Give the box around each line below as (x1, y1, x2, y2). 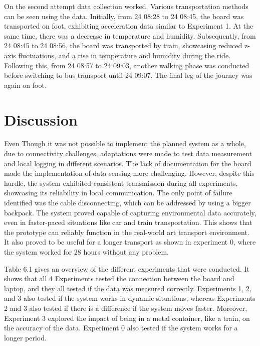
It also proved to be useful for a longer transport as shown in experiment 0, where (4, 237, 256, 247)
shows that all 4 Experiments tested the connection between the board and (4, 273, 234, 284)
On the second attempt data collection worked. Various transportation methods (4, 1, 248, 11)
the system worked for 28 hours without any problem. (4, 247, 169, 257)
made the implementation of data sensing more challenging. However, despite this (4, 168, 254, 178)
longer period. (4, 332, 47, 342)
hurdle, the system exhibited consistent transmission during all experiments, (4, 177, 238, 188)
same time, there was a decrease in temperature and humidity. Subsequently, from (4, 30, 256, 41)
